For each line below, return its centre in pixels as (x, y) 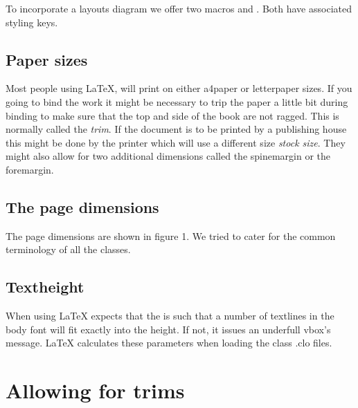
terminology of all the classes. (68, 249)
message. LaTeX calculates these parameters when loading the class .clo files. (169, 343)
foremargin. (30, 169)
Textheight (45, 287)
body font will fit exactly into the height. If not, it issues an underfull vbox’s (168, 329)
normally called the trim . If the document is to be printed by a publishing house (176, 129)
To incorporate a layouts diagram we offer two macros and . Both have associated (179, 8)
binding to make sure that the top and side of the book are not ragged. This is (172, 115)
